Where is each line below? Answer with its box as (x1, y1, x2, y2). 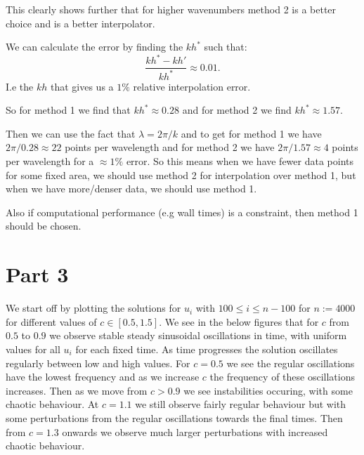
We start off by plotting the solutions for (6, 301, 181, 315)
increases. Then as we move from (6, 383, 148, 397)
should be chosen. (6, 218, 82, 233)
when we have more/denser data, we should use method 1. (6, 181, 257, 196)
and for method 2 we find (182, 103, 292, 117)
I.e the (6, 79, 34, 93)
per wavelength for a (6, 154, 94, 169)
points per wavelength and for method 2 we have (65, 140, 275, 154)
